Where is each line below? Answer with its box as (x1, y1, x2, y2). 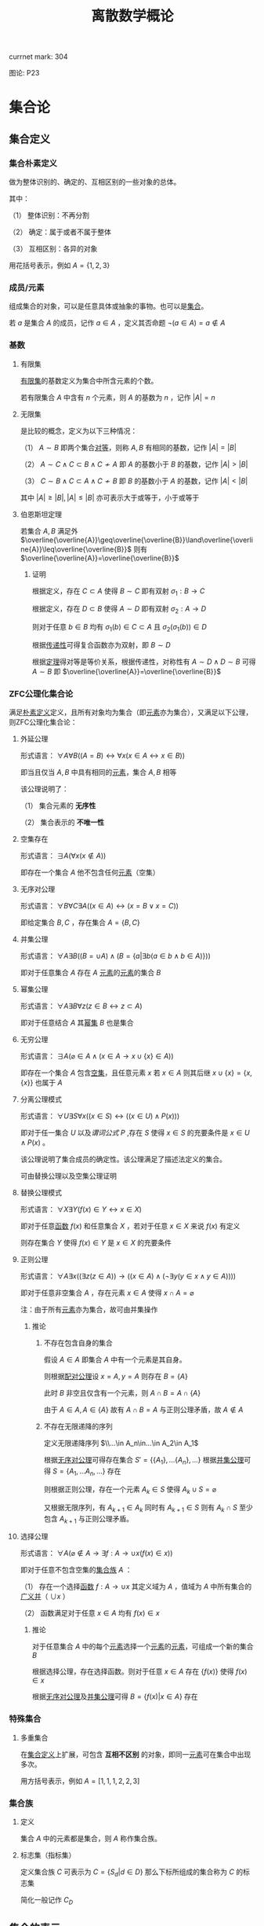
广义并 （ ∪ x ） (20, 1592, 70, 1601)
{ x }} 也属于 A (20, 1078, 63, 1088)
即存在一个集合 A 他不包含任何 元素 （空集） (20, 868, 160, 877)
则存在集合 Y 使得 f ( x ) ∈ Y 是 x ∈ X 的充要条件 (20, 1238, 172, 1248)
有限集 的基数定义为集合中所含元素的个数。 (20, 376, 158, 385)
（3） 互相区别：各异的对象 (9, 244, 98, 254)
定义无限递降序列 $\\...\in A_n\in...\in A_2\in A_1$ (43, 1439, 199, 1448)
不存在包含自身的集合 (43, 1338, 113, 1348)
